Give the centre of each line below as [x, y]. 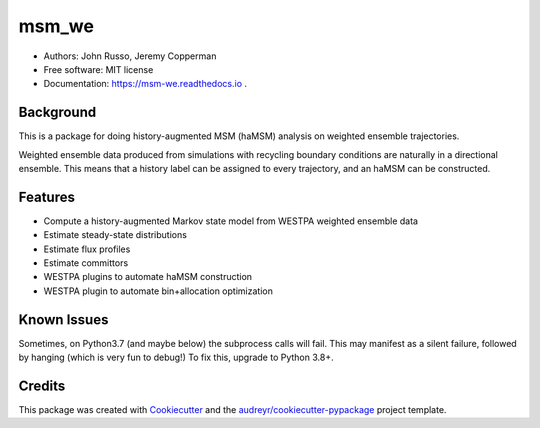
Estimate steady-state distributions [115, 235]
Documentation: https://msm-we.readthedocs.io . [145, 84]
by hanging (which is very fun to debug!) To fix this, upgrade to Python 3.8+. [176, 357]
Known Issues [63, 319]
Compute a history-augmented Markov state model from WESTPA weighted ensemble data [231, 221]
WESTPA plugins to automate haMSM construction [148, 277]
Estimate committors [86, 263]
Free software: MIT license [98, 69]
